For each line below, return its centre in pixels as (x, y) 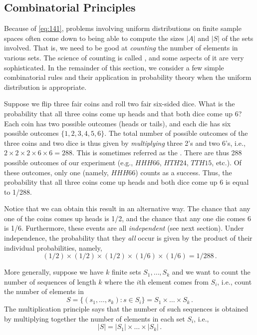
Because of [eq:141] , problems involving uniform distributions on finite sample (123, 28)
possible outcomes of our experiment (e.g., (69, 162)
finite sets (126, 272)
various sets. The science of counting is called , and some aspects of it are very (124, 57)
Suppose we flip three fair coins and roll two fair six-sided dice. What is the (120, 104)
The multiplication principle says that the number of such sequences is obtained (126, 309)
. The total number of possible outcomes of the (176, 133)
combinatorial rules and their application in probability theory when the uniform (128, 77)
